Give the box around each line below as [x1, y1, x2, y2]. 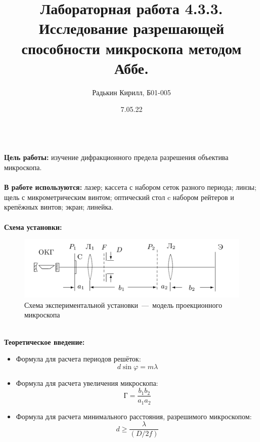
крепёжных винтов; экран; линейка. [4, 202, 114, 212]
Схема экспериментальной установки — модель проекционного [24, 299, 222, 310]
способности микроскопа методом [21, 37, 242, 58]
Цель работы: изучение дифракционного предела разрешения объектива [4, 152, 229, 163]
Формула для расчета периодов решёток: [16, 353, 141, 364]
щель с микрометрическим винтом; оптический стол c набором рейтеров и [4, 191, 234, 202]
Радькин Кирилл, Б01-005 [92, 87, 171, 97]
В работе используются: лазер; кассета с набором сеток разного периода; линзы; [4, 182, 256, 192]
